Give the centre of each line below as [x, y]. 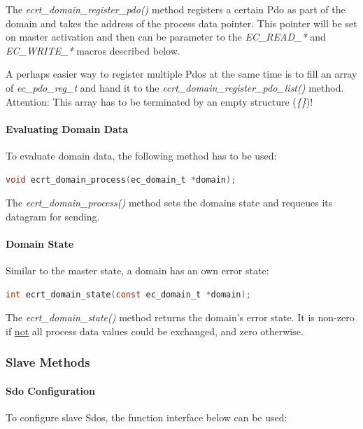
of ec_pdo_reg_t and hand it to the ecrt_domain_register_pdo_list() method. [175, 87]
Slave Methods [48, 362]
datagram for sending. [53, 216]
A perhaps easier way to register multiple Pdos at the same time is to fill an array [181, 74]
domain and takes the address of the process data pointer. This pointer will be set [181, 23]
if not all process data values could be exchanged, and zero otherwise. [155, 331]
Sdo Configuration [51, 390]
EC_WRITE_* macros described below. [93, 50]
